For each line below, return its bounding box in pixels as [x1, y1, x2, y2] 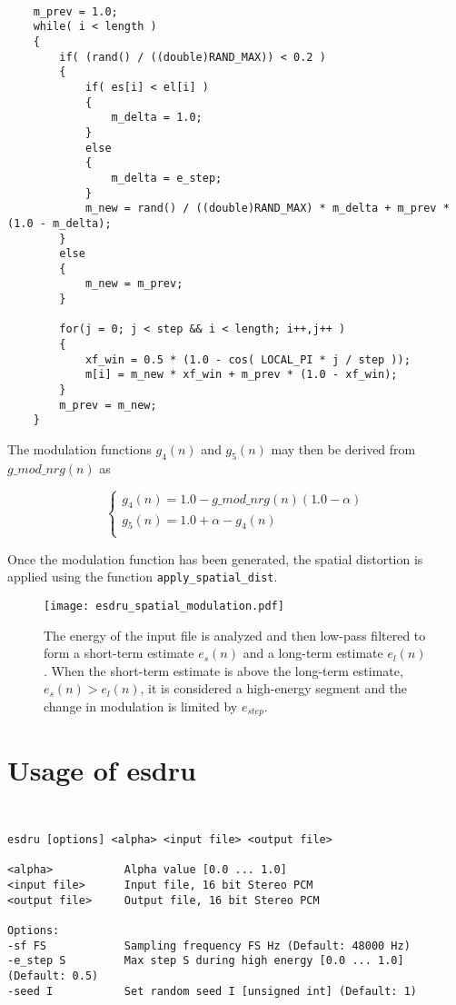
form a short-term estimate [44, 643, 194, 662]
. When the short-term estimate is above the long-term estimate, [44, 661, 403, 680]
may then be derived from [271, 440, 416, 459]
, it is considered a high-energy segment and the [140, 679, 408, 698]
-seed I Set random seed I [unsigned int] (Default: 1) [7, 984, 418, 998]
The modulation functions [7, 440, 152, 459]
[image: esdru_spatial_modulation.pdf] [44, 599, 284, 612]
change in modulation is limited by [44, 696, 238, 715]
